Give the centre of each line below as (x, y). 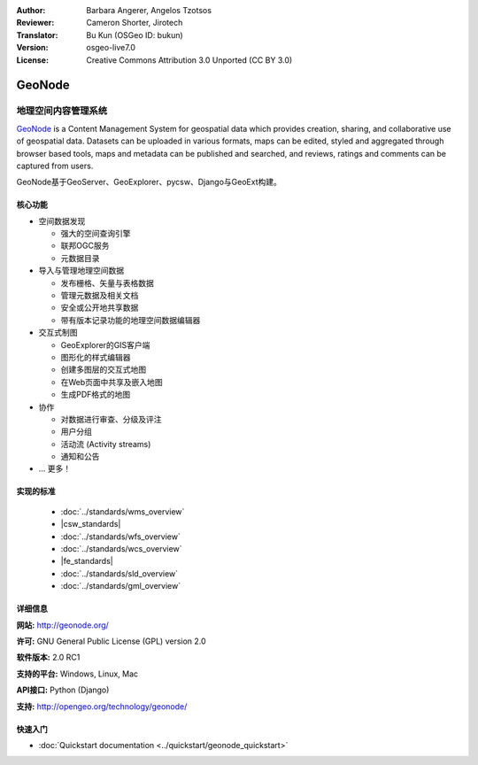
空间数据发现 (62, 220)
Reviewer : (35, 23)
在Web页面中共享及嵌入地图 (112, 382)
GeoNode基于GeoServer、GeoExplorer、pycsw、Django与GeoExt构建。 (149, 182)
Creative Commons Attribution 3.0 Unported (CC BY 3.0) (189, 60)
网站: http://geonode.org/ (63, 625)
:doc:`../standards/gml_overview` (121, 586)
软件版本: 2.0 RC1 (48, 657)
